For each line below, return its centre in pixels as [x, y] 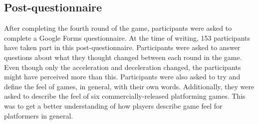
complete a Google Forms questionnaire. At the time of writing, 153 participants [127, 37]
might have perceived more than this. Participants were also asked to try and [122, 77]
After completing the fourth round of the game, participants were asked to [118, 28]
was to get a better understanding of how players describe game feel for [113, 105]
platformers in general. [39, 115]
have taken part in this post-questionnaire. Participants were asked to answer [122, 47]
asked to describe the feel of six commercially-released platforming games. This [125, 96]
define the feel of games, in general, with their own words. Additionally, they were [129, 86]
